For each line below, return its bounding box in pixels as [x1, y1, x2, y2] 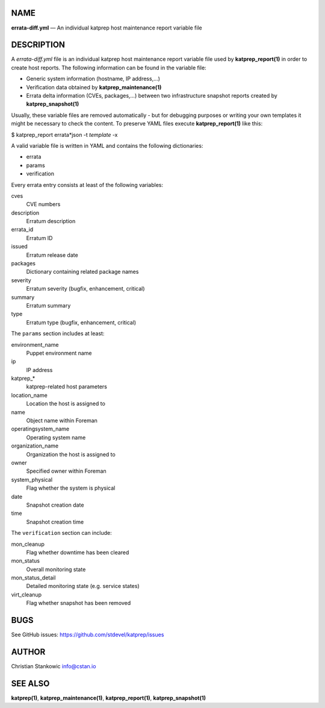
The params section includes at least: [11, 330, 105, 337]
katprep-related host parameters [26, 383, 108, 390]
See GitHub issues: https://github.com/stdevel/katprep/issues [11, 631, 164, 639]
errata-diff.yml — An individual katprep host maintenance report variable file [11, 24, 202, 31]
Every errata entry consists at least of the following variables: [11, 181, 164, 188]
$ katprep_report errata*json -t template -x [11, 131, 118, 138]
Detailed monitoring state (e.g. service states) [26, 583, 140, 590]
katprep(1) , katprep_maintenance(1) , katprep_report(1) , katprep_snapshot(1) [11, 694, 206, 701]
